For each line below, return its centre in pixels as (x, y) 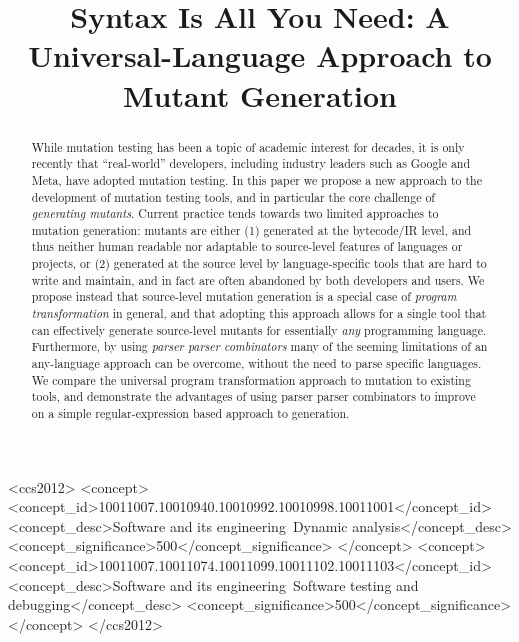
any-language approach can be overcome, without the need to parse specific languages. (256, 363)
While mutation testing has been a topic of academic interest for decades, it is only (248, 146)
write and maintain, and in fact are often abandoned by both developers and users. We (258, 279)
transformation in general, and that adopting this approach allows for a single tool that (259, 313)
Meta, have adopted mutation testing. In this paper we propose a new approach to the (256, 179)
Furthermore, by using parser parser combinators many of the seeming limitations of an (259, 346)
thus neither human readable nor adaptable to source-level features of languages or (247, 246)
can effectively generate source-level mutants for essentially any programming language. (259, 329)
